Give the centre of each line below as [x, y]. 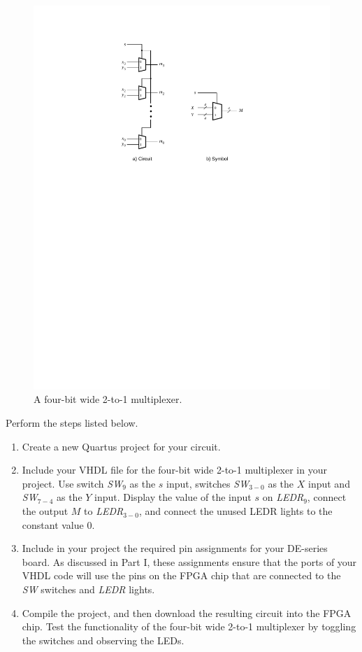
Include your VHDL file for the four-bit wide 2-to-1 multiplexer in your [174, 470]
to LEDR [104, 511]
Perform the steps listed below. [72, 423]
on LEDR [283, 497]
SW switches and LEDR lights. [88, 589]
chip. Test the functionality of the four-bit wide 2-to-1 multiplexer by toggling [189, 626]
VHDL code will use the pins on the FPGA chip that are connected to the [181, 575]
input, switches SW [208, 483]
